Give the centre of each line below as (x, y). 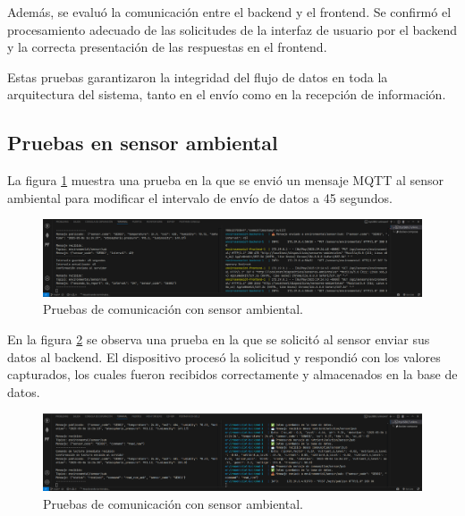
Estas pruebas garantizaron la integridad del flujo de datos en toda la (198, 76)
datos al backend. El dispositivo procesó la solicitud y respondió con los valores (224, 356)
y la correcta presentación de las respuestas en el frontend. (167, 47)
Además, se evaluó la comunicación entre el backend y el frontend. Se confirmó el (229, 12)
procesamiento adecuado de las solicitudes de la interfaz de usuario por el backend (232, 29)
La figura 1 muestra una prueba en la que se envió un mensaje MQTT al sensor (225, 180)
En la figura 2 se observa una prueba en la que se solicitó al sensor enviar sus (219, 339)
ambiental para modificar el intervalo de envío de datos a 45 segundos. (200, 197)
